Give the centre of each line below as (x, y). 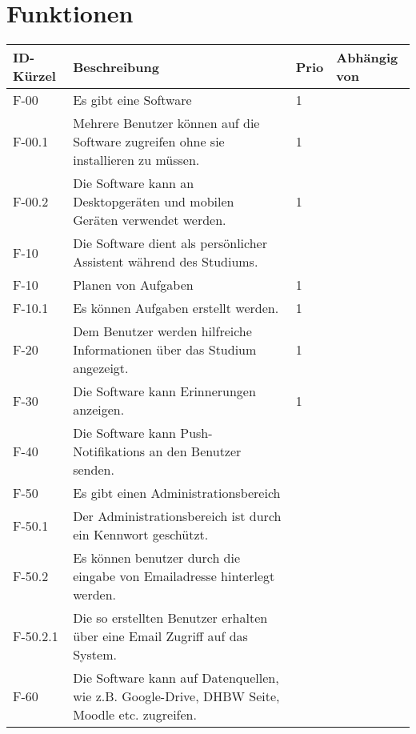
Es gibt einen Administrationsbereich (177, 493)
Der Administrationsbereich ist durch (177, 516)
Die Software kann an (134, 183)
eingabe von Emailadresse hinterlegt (174, 576)
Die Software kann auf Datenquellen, (176, 678)
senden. (94, 470)
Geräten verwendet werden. (150, 220)
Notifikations (109, 451)
